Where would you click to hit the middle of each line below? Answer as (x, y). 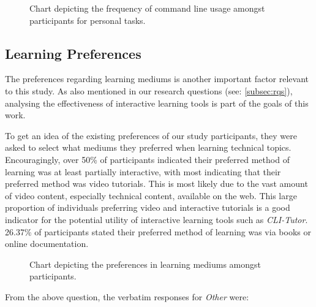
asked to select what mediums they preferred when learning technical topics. (148, 147)
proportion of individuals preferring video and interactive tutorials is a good (148, 207)
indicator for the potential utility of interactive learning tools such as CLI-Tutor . (156, 219)
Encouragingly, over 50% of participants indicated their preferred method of (147, 159)
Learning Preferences (73, 53)
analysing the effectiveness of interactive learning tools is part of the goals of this (157, 103)
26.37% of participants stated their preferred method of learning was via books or (158, 231)
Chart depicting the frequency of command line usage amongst (147, 8)
